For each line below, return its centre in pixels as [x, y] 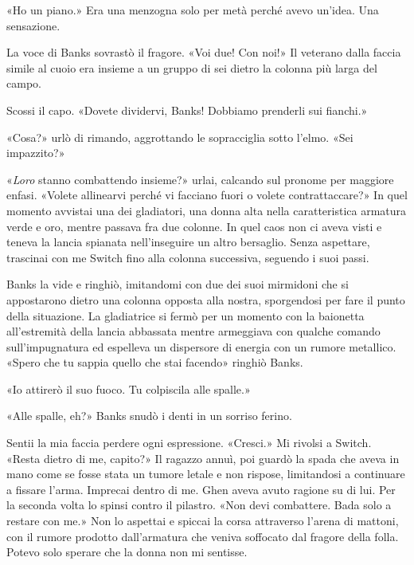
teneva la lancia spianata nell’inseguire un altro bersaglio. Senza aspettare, [188, 242]
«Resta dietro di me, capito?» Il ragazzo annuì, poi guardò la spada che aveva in [203, 458]
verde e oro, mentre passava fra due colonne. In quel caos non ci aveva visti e [194, 226]
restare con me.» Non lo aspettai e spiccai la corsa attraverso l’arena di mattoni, [203, 521]
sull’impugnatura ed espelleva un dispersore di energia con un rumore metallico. [201, 346]
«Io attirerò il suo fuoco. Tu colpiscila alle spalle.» [129, 388]
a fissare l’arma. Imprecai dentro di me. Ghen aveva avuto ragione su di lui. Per [201, 489]
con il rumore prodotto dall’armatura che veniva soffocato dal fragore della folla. [203, 536]
